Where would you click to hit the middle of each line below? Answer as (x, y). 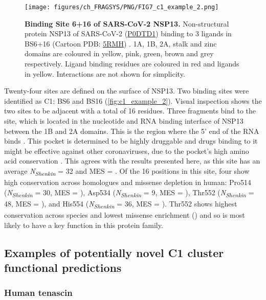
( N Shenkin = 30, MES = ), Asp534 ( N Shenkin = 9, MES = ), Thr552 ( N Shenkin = (129, 193)
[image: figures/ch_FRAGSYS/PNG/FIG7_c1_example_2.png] (122, 7)
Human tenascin (38, 293)
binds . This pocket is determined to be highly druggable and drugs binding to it (131, 141)
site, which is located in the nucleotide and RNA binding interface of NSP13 (124, 121)
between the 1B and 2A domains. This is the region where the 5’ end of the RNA (132, 131)
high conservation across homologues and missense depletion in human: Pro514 (128, 182)
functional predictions (63, 267)
